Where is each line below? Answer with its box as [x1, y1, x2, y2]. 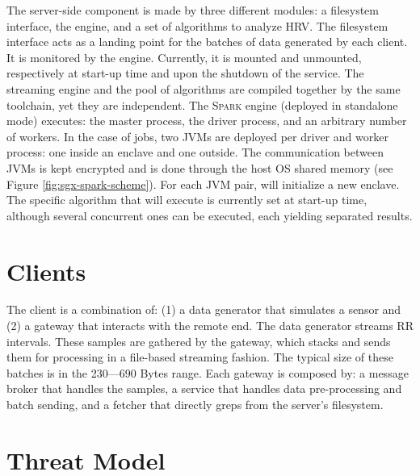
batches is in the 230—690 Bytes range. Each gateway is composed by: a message [6, 364, 409, 381]
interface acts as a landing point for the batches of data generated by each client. [6, 33, 408, 50]
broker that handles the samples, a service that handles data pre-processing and [6, 380, 402, 397]
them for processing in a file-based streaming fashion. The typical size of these [6, 349, 393, 365]
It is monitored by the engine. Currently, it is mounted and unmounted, [6, 48, 362, 65]
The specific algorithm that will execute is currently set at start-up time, [6, 191, 367, 208]
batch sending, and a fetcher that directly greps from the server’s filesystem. [6, 396, 384, 412]
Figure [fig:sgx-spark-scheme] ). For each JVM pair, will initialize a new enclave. [6, 175, 400, 192]
